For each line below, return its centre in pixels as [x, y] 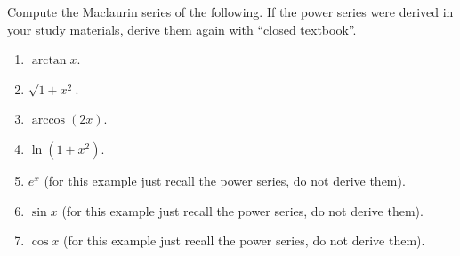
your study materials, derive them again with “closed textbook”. [182, 29]
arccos [48, 120]
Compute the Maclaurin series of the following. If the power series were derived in [230, 12]
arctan [49, 61]
